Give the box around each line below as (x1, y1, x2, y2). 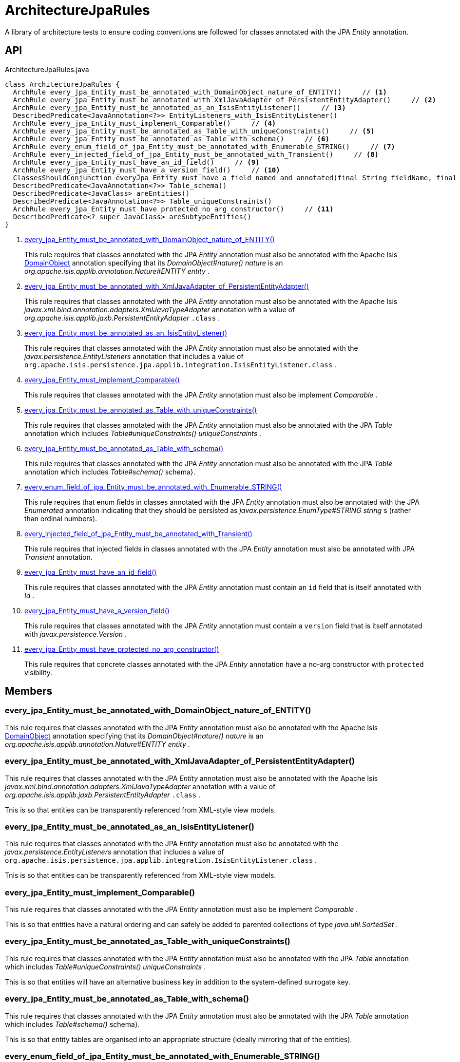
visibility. (24, 668, 52, 677)
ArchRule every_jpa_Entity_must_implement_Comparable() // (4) (13, 119, 276, 127)
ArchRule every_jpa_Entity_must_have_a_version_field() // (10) (13, 166, 280, 174)
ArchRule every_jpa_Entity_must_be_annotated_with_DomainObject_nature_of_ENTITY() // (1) (13, 88, 387, 96)
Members (5, 685, 53, 698)
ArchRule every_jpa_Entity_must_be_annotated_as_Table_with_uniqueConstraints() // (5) (13, 127, 375, 135)
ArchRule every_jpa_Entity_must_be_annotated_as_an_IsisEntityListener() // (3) (13, 103, 346, 112)
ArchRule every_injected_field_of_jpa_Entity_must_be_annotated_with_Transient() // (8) (13, 150, 379, 158)
